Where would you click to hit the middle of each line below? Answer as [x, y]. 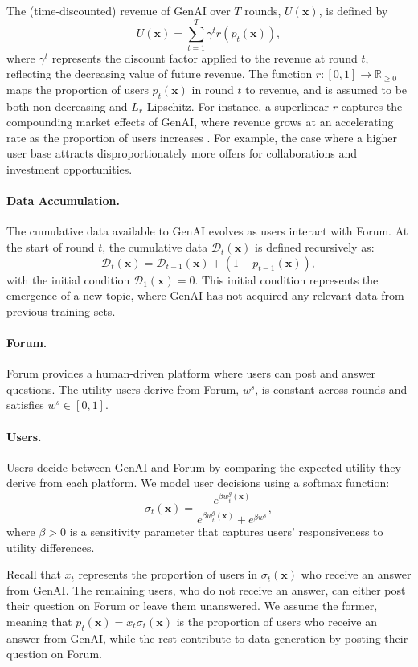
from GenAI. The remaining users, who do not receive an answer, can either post [206, 589]
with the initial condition [68, 279]
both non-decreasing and [67, 106]
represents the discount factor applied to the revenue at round [205, 57]
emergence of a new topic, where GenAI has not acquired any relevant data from [205, 295]
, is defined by [353, 10]
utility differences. [51, 547]
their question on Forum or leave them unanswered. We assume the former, [192, 606]
